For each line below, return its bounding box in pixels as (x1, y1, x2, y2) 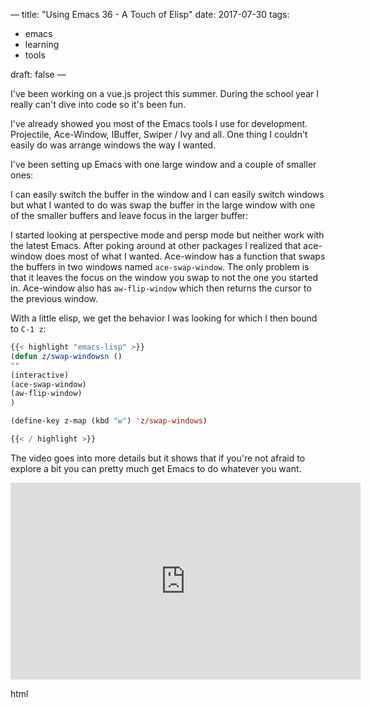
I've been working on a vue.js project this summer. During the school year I (10, 88, 319, 99)
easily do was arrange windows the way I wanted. (10, 139, 217, 151)
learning (24, 39, 60, 50)
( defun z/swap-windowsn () (10, 351, 123, 361)
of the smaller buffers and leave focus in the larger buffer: (10, 210, 249, 221)
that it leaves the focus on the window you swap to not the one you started (10, 272, 318, 283)
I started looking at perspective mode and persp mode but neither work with (10, 229, 325, 241)
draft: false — (10, 69, 67, 80)
